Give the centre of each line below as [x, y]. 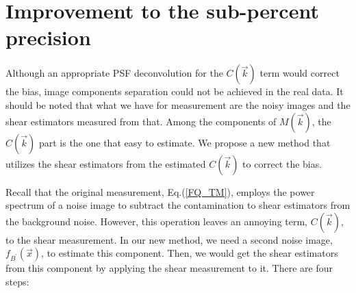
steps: [17, 281]
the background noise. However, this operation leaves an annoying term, [156, 221]
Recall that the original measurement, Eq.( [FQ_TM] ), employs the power [160, 191]
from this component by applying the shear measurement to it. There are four [169, 268]
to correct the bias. [282, 163]
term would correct [300, 73]
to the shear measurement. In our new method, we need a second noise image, [169, 239]
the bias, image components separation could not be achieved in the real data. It [175, 91]
